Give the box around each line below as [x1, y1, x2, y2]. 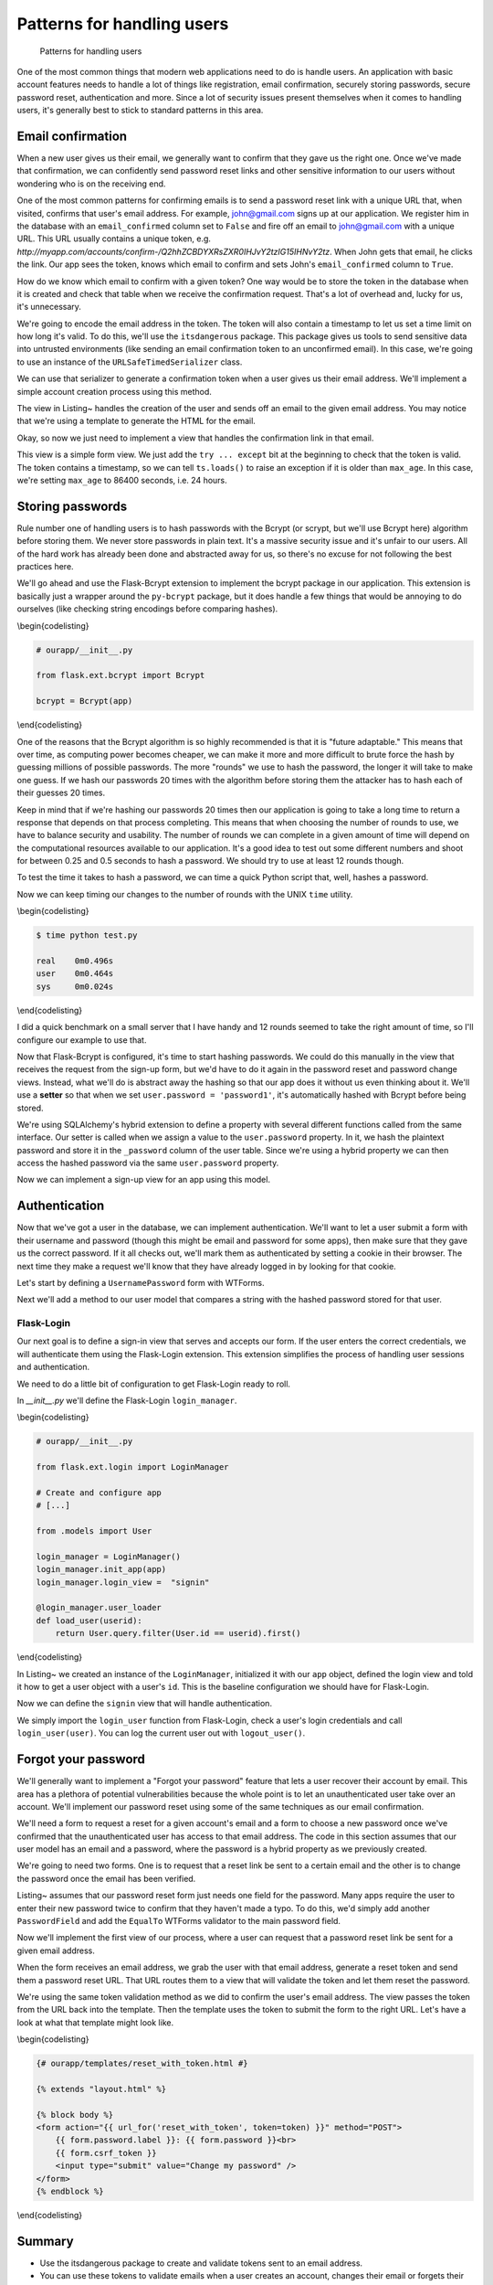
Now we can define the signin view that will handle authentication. [16, 1698, 273, 1709]
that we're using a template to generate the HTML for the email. [16, 416, 256, 427]
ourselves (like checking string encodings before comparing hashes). [16, 603, 278, 614]
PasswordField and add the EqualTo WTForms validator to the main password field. [16, 1916, 341, 1927]
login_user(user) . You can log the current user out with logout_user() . [16, 1727, 306, 1738]
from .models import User [36, 1526, 152, 1536]
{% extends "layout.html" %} [36, 2084, 167, 2094]
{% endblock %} [36, 2186, 104, 2197]
